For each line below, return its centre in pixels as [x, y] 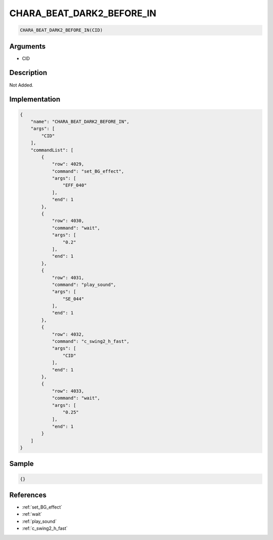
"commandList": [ [52, 150]
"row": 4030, [68, 221]
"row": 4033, [68, 391]
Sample [21, 464]
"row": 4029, [68, 164]
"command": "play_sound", [84, 284]
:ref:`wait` [32, 514]
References [28, 495]
